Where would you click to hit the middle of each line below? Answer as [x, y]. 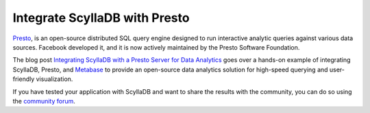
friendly [24, 79]
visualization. [54, 79]
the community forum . [44, 101]
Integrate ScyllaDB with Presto [101, 18]
